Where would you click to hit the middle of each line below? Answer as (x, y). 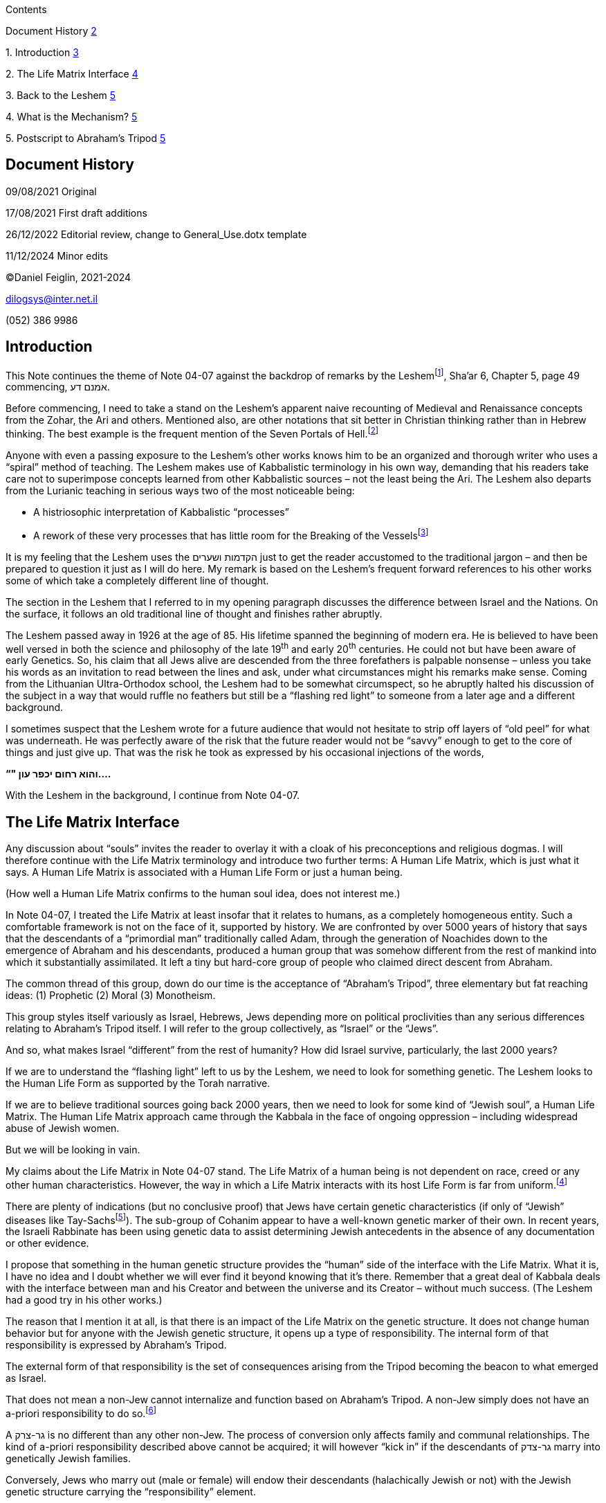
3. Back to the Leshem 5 (61, 95)
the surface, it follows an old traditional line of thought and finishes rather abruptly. (194, 613)
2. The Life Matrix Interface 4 (72, 74)
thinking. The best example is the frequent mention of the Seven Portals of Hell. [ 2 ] (192, 433)
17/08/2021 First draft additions (76, 213)
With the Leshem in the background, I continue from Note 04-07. (153, 795)
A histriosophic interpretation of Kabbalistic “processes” (161, 512)
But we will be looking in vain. (73, 1150)
